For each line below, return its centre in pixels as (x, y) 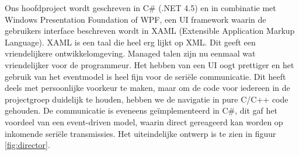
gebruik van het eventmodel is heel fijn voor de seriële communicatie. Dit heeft (145, 76)
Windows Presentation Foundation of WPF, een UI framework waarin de (135, 19)
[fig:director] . (27, 145)
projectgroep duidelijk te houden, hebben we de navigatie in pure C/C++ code (147, 99)
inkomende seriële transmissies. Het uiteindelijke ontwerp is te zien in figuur (140, 133)
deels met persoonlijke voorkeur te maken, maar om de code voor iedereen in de (147, 88)
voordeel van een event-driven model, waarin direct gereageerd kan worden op (144, 121)
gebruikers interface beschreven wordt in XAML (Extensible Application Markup (150, 31)
